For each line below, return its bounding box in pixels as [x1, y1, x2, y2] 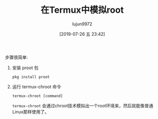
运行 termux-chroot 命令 [12, 84, 61, 90]
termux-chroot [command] [12, 94, 63, 98]
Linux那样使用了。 [12, 109, 49, 115]
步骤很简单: [5, 54, 28, 60]
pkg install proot [12, 74, 50, 79]
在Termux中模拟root [41, 4, 124, 16]
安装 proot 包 [12, 65, 39, 71]
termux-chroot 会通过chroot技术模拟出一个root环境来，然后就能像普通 [12, 102, 153, 108]
